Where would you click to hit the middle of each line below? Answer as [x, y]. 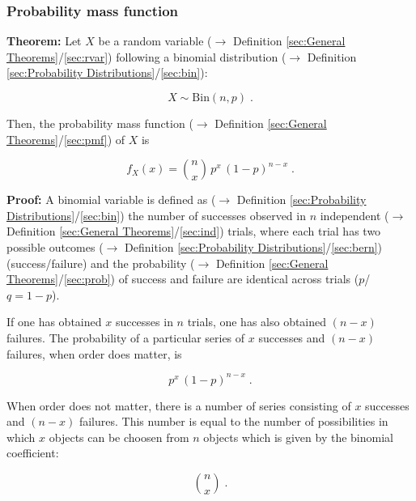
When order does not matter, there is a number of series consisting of [179, 405]
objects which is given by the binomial [298, 437]
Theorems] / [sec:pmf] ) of [66, 139]
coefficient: [33, 453]
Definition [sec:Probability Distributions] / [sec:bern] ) [254, 246]
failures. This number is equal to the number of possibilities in [233, 421]
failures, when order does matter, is [94, 353]
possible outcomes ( [55, 246]
